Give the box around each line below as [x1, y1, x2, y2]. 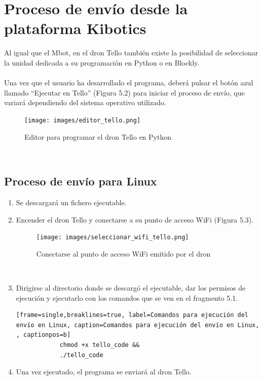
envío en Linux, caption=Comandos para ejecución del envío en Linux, [16, 321, 259, 329]
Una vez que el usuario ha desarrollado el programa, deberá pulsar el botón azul [4, 77, 253, 88]
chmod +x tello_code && [59, 341, 140, 349]
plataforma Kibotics [4, 18, 146, 39]
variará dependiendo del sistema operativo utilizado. [4, 97, 166, 108]
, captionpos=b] [16, 331, 71, 339]
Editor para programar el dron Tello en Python [24, 131, 172, 142]
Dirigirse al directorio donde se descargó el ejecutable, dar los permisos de [16, 282, 246, 293]
